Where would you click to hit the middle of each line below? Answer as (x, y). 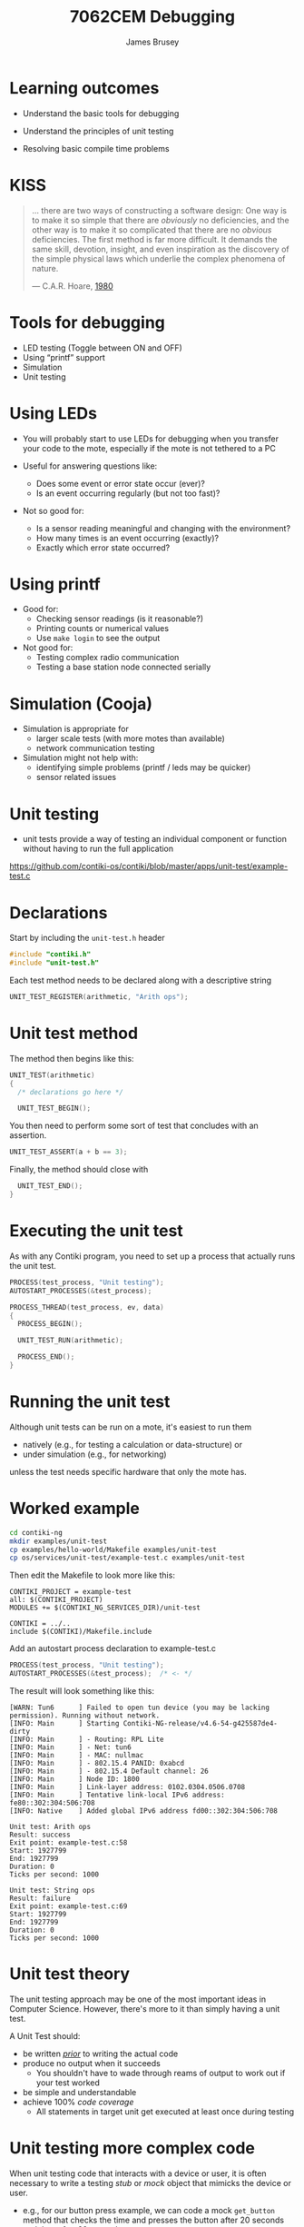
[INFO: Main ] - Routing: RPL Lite (87, 1739)
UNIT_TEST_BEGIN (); (54, 1109)
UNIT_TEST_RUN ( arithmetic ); (71, 1341)
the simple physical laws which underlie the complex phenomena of (158, 258)
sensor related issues (76, 777)
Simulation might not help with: (80, 758)
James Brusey (152, 42)
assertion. (28, 1135)
